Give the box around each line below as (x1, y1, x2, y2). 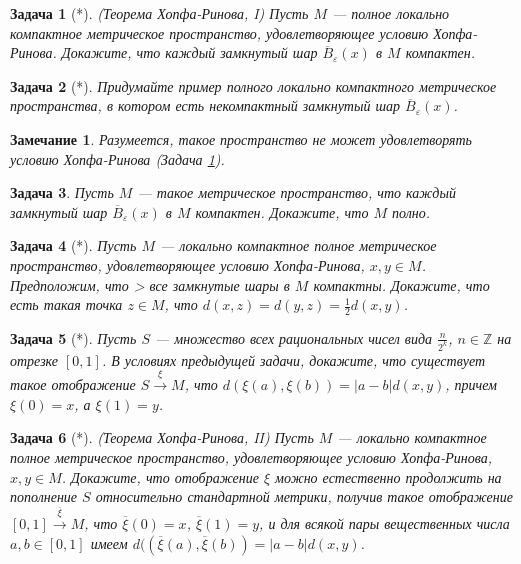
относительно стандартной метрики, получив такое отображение (95, 486, 513, 507)
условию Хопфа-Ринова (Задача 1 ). (10, 148, 225, 169)
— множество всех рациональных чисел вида (154, 327, 433, 348)
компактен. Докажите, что (195, 201, 369, 222)
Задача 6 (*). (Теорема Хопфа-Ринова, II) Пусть (10, 427, 314, 448)
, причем (445, 374, 498, 395)
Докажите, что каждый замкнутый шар (61, 42, 318, 63)
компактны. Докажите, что (313, 274, 490, 295)
